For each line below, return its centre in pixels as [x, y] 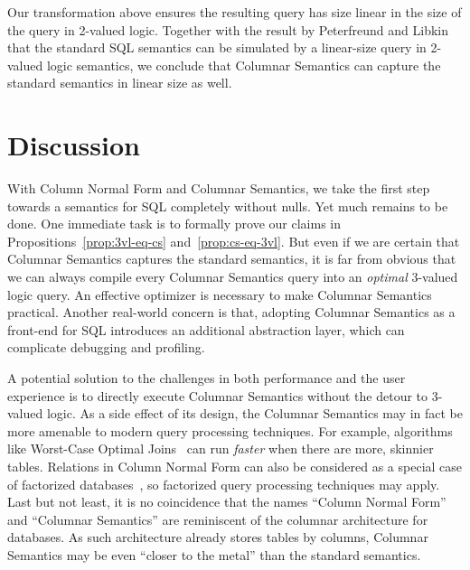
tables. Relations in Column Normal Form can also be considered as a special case [235, 466]
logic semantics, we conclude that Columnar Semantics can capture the [244, 65]
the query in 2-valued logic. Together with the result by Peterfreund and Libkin [228, 29]
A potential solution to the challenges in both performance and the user [207, 378]
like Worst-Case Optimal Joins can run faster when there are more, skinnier [221, 449]
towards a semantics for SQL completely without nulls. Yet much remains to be [228, 206]
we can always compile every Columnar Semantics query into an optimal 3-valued [233, 277]
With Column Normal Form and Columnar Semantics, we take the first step [219, 188]
